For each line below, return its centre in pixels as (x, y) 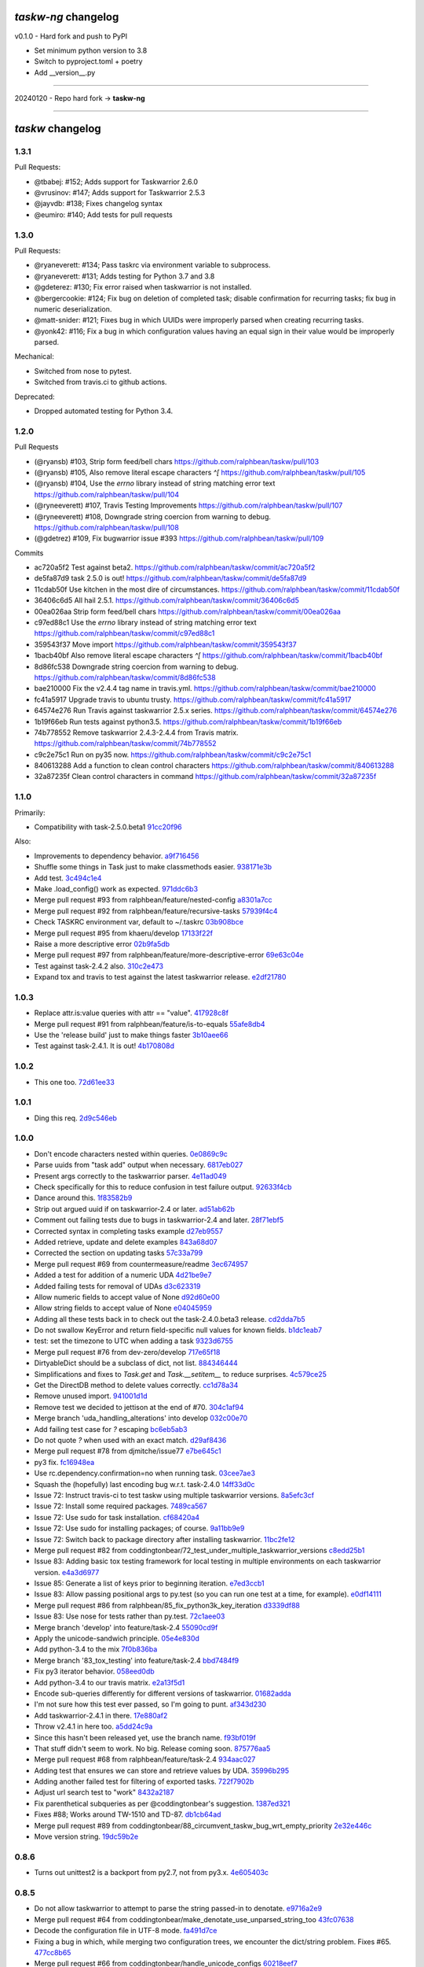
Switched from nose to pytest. (83, 371)
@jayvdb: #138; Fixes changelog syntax (98, 204)
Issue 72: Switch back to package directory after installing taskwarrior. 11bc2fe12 (164, 1539)
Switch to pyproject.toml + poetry (88, 61)
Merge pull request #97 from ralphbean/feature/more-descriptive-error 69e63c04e (169, 955)
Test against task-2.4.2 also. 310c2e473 (99, 966)
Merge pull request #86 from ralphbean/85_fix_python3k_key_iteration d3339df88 (167, 1605)
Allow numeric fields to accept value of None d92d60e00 (127, 1297)
